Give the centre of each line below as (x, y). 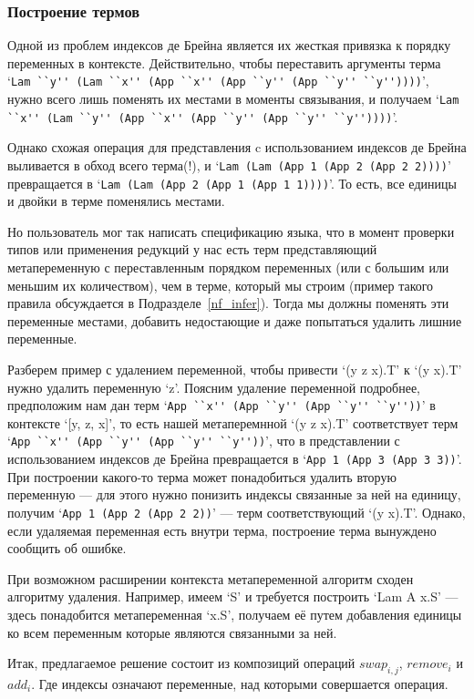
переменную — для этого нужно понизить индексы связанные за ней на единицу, (234, 494)
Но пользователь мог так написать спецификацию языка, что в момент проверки (231, 231)
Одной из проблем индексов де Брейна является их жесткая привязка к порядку (229, 45)
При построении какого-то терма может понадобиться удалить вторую (202, 476)
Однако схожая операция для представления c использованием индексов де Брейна (237, 147)
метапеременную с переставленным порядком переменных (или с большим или (228, 267)
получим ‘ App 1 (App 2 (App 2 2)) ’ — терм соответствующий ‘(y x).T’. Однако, (237, 512)
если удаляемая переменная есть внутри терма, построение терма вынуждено (222, 530)
